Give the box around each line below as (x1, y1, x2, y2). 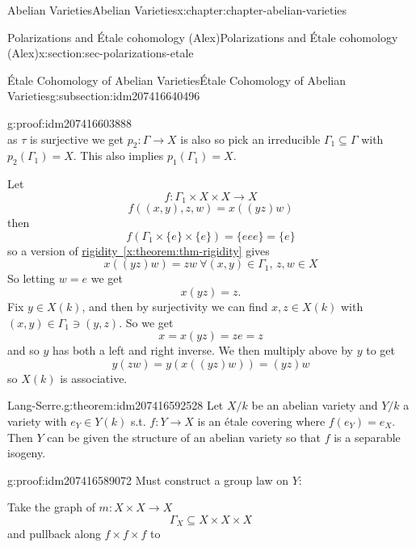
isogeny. (7, 444, 46, 461)
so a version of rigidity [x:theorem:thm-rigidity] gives (7, 242, 270, 259)
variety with (7, 412, 67, 429)
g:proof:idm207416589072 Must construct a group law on (7, 471, 288, 488)
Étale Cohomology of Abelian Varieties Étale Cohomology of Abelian (7, 71, 346, 88)
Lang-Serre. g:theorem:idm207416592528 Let (7, 397, 224, 414)
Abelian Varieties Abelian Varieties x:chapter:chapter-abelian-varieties (7, 2, 347, 18)
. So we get (119, 313, 174, 330)
